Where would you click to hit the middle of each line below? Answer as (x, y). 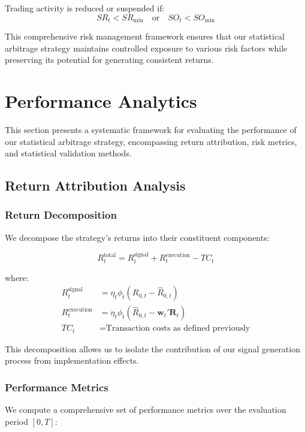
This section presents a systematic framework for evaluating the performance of (151, 129)
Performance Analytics (101, 101)
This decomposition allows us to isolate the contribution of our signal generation (152, 348)
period (16, 421)
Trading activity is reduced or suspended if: (85, 8)
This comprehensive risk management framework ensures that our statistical (145, 36)
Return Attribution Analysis (95, 185)
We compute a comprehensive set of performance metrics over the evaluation (146, 410)
